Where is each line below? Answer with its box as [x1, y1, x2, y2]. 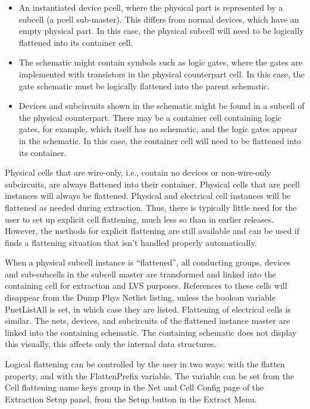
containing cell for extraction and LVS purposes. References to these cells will [5, 279, 287, 292]
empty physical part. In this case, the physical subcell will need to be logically [18, 24, 304, 37]
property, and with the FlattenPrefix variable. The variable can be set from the [5, 369, 295, 382]
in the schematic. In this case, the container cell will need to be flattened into [18, 134, 302, 146]
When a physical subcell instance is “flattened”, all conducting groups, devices [5, 256, 291, 268]
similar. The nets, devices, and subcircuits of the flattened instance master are [5, 314, 290, 327]
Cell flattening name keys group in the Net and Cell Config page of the [5, 381, 264, 394]
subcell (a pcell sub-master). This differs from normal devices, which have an [18, 13, 299, 25]
